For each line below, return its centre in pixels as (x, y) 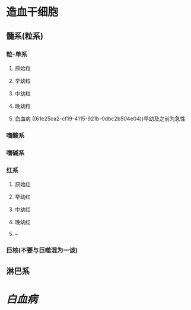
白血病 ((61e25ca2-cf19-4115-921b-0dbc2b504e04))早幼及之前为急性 (100, 119)
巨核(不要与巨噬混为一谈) (42, 250)
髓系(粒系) (25, 36)
